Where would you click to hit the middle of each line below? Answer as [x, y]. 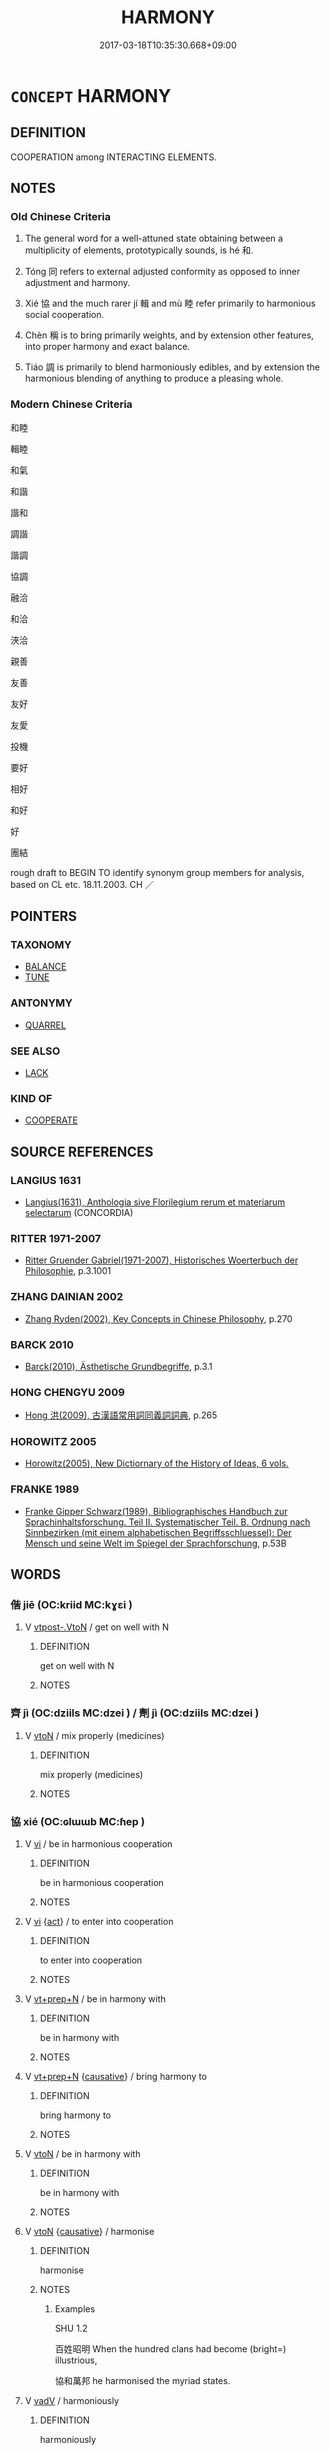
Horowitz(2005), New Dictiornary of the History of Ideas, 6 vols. [156, 1463]
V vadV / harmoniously [72, 2401]
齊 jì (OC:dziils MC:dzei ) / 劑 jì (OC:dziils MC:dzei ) [135, 1713]
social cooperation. [64, 315]
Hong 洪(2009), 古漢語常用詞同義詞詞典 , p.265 [121, 1415]
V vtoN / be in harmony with [82, 2154]
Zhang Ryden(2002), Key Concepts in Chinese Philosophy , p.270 [158, 1318]
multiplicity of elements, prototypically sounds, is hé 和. [139, 250]
